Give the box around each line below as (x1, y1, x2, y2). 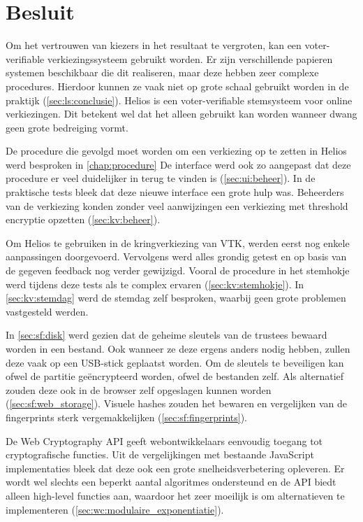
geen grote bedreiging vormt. (6, 120, 128, 134)
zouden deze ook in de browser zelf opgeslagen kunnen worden (6, 382, 272, 397)
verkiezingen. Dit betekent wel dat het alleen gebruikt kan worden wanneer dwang (6, 106, 357, 121)
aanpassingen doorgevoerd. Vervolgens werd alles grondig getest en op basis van (6, 249, 347, 264)
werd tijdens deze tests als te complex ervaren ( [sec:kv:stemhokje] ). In (6, 276, 304, 291)
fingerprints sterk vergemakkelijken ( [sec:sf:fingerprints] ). (6, 409, 247, 424)
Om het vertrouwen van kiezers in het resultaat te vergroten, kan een (6, 38, 302, 52)
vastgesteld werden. (6, 304, 89, 318)
